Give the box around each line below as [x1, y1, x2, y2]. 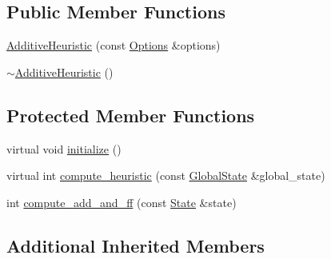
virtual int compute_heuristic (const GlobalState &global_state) [6, 167, 325, 184]
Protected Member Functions [6, 102, 255, 127]
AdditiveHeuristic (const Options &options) [6, 37, 221, 54]
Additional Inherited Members [6, 233, 265, 257]
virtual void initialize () [6, 140, 122, 157]
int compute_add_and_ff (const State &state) [6, 193, 237, 210]
